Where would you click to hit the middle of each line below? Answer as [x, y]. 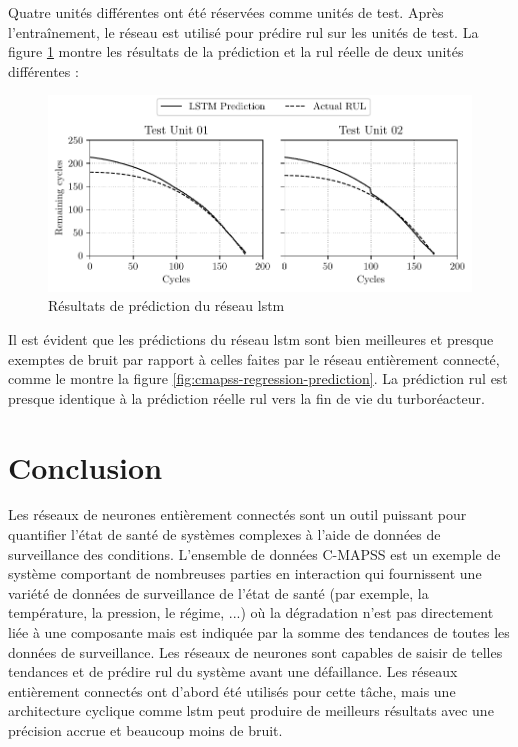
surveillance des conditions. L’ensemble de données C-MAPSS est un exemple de [254, 553]
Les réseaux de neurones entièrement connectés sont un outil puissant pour [237, 514]
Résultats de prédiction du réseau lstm [166, 305]
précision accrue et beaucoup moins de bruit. [145, 730]
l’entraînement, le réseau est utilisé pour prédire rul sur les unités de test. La [243, 31]
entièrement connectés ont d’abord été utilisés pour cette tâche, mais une [232, 690]
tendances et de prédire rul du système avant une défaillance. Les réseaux [233, 671]
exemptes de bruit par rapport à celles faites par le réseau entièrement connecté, [254, 358]
